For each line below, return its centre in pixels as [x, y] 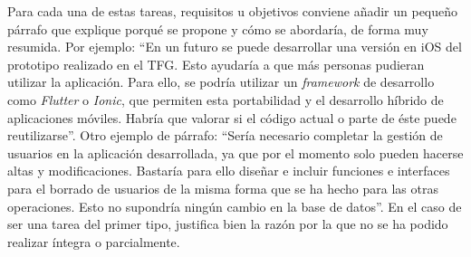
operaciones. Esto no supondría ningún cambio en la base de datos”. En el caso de [235, 206]
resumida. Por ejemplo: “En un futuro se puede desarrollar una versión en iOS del [235, 47]
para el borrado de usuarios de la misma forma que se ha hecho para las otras [223, 188]
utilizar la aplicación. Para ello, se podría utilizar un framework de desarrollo [221, 82]
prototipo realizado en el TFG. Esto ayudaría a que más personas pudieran [216, 64]
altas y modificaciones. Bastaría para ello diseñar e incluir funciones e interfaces [229, 171]
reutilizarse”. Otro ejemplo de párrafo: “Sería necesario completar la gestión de [225, 135]
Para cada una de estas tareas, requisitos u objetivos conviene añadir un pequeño [233, 11]
